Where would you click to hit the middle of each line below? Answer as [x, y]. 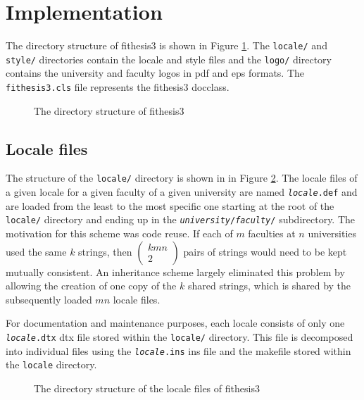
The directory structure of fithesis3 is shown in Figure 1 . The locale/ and [167, 45]
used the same [36, 251]
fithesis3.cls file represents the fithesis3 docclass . [118, 87]
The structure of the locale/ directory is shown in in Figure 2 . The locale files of [182, 178]
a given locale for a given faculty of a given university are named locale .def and [182, 192]
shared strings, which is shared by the [269, 286]
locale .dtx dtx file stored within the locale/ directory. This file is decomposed [180, 337]
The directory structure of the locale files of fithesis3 [147, 388]
